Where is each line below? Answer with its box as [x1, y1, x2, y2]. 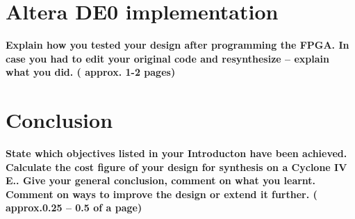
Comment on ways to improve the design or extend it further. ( [6, 186, 317, 201]
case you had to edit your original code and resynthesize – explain [6, 51, 329, 65]
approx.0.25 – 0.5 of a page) [6, 200, 142, 215]
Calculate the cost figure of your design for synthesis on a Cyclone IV [6, 159, 347, 174]
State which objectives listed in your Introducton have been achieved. [6, 146, 347, 161]
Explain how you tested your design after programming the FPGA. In [6, 38, 349, 52]
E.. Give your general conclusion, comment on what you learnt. [6, 173, 316, 188]
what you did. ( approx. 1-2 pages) [6, 65, 176, 79]
